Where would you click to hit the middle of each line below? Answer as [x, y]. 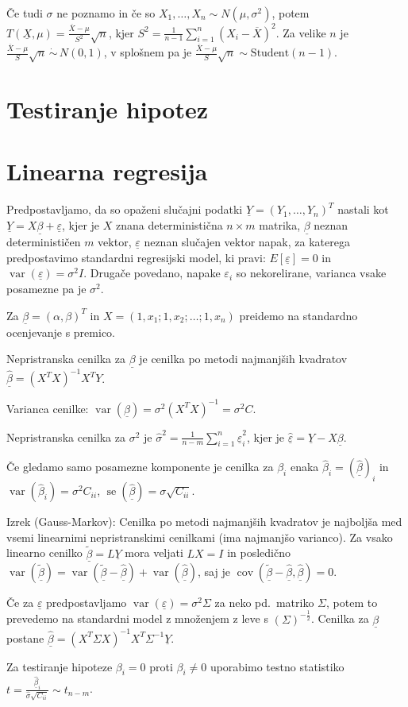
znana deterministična [169, 225]
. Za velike [301, 32]
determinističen [44, 242]
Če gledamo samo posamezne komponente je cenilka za [140, 467]
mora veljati [154, 552]
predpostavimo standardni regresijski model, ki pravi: [136, 257]
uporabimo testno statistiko [277, 666]
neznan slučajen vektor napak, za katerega [247, 242]
